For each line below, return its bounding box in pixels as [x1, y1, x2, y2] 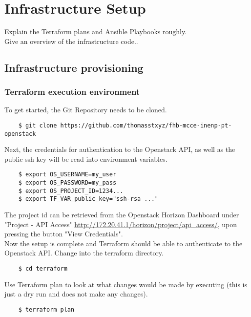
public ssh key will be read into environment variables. [4, 153, 167, 164]
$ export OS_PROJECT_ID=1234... [18, 187, 124, 194]
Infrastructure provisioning [4, 60, 144, 75]
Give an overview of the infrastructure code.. [4, 36, 138, 46]
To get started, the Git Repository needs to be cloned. [4, 105, 167, 115]
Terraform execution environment [4, 85, 140, 98]
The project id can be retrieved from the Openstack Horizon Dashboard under [4, 210, 239, 220]
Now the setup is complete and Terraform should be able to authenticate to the [4, 238, 243, 248]
